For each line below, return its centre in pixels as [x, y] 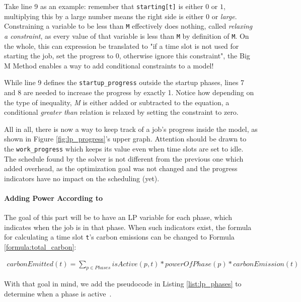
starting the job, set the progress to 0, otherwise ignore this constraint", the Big [127, 56]
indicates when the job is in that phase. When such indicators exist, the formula [128, 227]
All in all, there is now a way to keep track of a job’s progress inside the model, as [131, 129]
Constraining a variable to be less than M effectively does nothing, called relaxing [128, 26]
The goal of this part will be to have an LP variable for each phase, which [118, 217]
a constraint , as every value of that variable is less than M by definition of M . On [127, 35]
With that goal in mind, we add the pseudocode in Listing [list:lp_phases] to [123, 284]
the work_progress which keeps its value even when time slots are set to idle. [124, 148]
